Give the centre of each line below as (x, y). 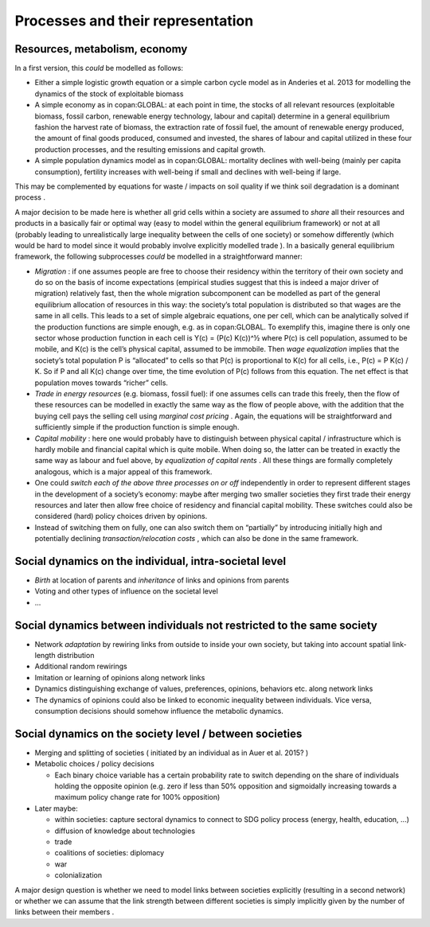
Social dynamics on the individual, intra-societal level (150, 561)
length (45, 656)
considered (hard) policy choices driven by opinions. (121, 516)
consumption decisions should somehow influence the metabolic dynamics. (159, 711)
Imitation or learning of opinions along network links (120, 677)
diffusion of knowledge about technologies (125, 831)
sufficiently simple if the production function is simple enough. (137, 427)
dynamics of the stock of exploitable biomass (109, 93)
